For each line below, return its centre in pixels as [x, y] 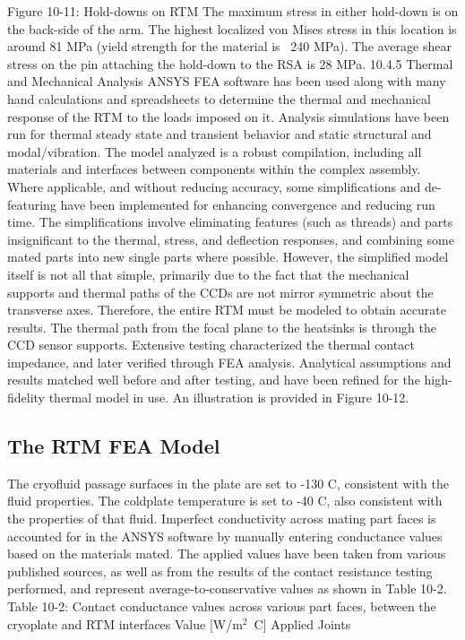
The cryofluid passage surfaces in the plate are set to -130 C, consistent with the [228, 483]
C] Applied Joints [302, 623]
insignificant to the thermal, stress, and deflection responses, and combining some [231, 239]
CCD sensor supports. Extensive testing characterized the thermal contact [211, 345]
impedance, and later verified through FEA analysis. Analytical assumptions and [229, 362]
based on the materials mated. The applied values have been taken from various [227, 554]
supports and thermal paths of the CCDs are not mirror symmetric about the [220, 292]
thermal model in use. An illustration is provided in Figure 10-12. [229, 398]
